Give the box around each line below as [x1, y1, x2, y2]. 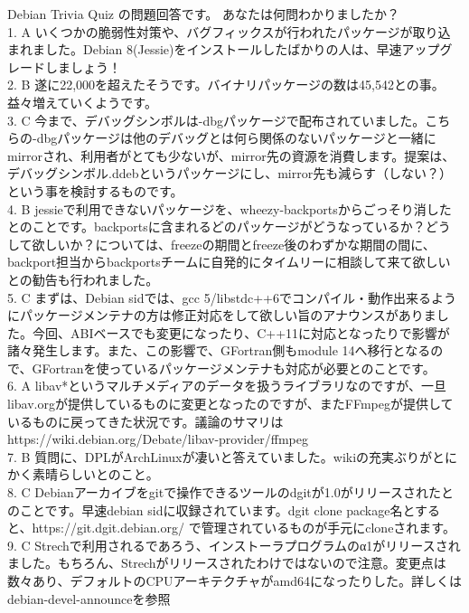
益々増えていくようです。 [7, 92, 157, 111]
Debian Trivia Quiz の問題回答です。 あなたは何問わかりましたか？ [7, 5, 400, 23]
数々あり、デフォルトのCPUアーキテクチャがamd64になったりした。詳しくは [7, 571, 463, 589]
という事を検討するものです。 [7, 181, 183, 200]
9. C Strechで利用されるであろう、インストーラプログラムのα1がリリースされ [7, 535, 461, 554]
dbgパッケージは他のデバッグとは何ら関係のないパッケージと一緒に [36, 128, 436, 147]
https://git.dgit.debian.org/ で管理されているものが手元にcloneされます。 [32, 518, 455, 537]
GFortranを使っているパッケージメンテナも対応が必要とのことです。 [32, 358, 436, 377]
